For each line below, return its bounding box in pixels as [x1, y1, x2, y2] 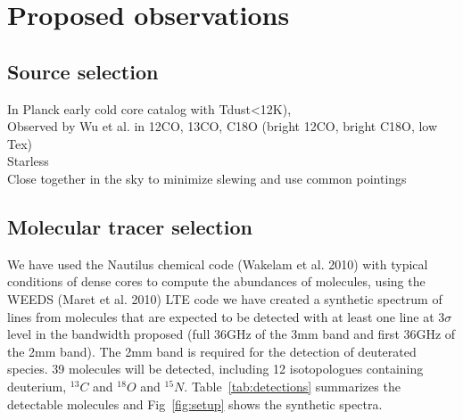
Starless [7, 152, 49, 170]
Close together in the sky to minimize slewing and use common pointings [7, 169, 407, 187]
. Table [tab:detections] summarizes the [184, 376, 401, 395]
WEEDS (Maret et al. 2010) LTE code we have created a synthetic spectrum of [7, 289, 442, 308]
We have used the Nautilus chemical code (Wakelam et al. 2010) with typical [7, 254, 428, 273]
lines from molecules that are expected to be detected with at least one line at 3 [7, 307, 445, 325]
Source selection [7, 57, 159, 85]
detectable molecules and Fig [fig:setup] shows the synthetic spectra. [7, 394, 383, 413]
